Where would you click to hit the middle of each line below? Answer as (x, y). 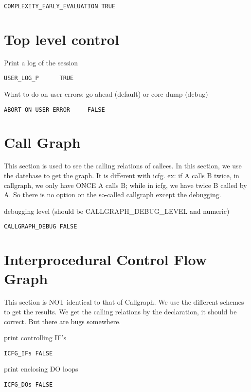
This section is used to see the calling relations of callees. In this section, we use (123, 166)
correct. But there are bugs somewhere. (63, 321)
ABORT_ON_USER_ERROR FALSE (54, 110)
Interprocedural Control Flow (105, 259)
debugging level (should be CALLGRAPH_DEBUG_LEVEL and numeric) (117, 211)
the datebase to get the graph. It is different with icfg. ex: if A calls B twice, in (122, 175)
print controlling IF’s (35, 338)
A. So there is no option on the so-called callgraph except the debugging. (113, 195)
